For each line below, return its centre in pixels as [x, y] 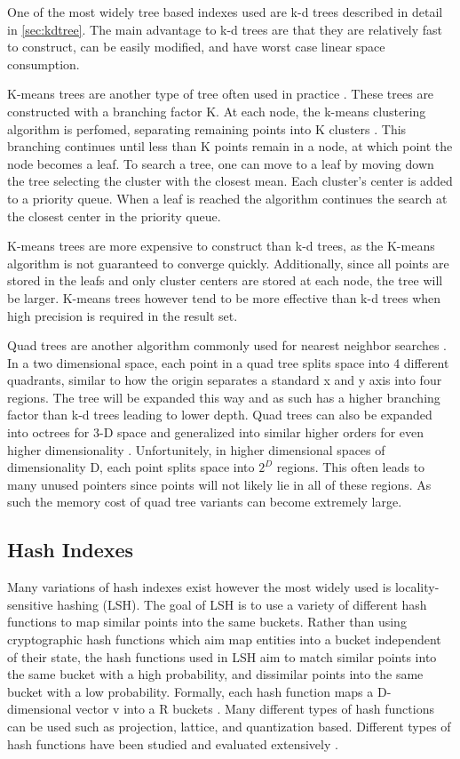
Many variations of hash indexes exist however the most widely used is [199, 587]
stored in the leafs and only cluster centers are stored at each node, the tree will [225, 280]
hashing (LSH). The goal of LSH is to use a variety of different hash [242, 604]
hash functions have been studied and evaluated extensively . [173, 743]
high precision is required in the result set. [123, 315]
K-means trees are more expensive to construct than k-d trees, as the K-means [221, 246]
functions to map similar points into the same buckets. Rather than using [207, 622]
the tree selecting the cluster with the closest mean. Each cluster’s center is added [230, 181]
